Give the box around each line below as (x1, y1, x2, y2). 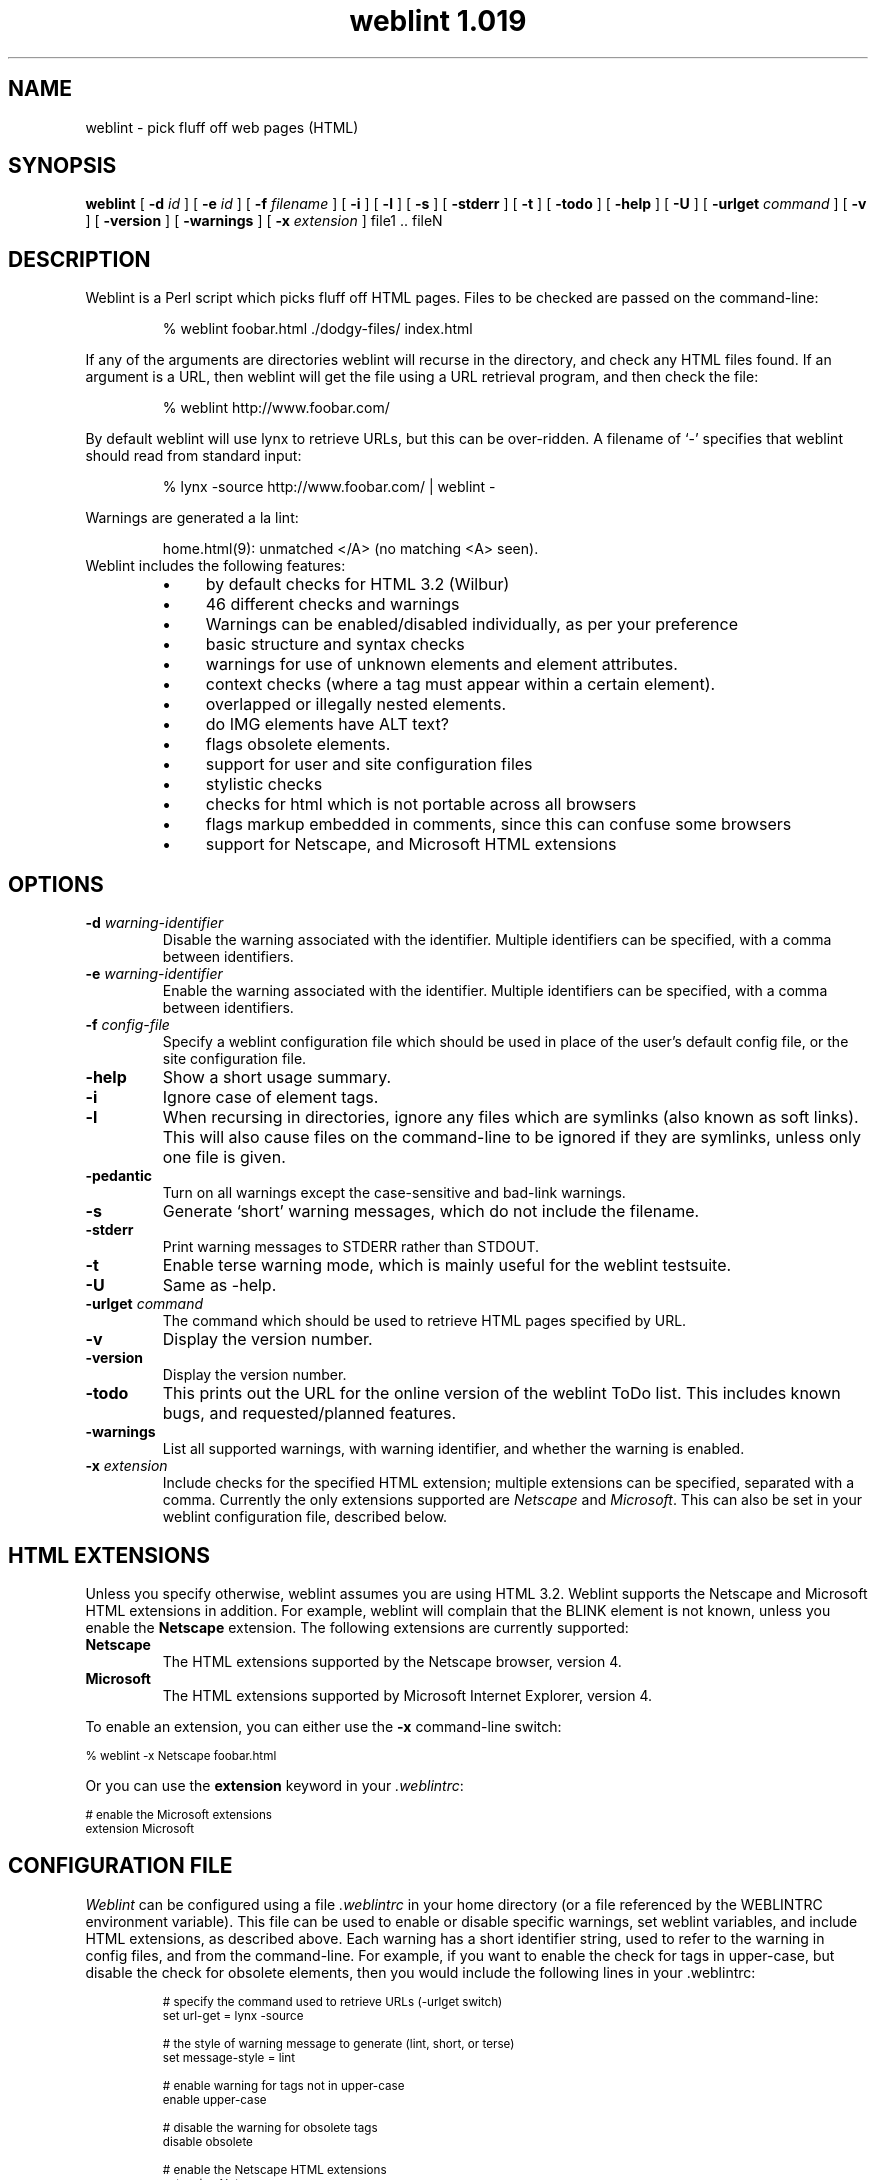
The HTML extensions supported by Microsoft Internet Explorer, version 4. (162, 1686, 653, 1704)
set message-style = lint (162, 2050, 296, 2065)
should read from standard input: (85, 447, 302, 465)
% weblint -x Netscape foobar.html (85, 1748, 277, 1763)
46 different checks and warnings (205, 594, 460, 615)
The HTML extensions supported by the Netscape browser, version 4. (162, 1652, 622, 1670)
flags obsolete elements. (205, 734, 391, 755)
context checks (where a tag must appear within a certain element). (205, 674, 716, 695)
